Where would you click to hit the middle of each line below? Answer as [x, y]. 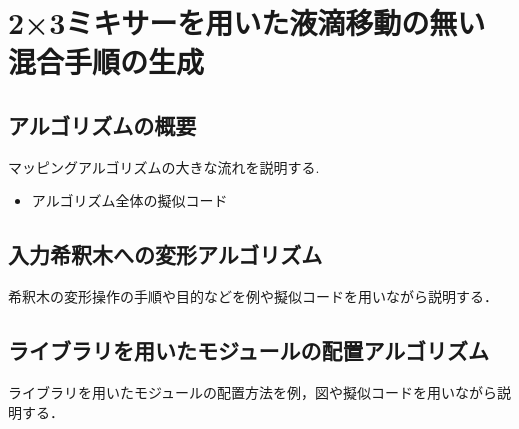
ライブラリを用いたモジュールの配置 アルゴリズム [248, 350]
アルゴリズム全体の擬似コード [129, 200]
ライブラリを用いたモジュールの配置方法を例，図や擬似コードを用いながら [253, 391]
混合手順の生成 [106, 61]
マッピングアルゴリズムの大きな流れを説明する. [164, 166]
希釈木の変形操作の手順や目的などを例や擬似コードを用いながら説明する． [253, 296]
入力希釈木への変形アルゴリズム [165, 254]
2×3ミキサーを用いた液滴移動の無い [247, 22]
